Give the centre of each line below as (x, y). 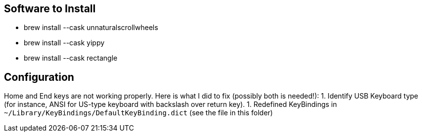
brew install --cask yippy (64, 43)
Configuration (39, 77)
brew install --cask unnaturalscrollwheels (91, 28)
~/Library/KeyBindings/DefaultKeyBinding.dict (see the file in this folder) (139, 113)
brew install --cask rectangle (71, 58)
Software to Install (50, 9)
